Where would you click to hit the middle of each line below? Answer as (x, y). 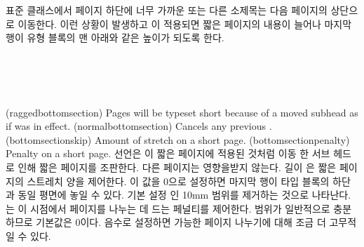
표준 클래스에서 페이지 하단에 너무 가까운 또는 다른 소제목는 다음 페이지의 (167, 10)
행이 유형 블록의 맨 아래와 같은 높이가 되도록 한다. (115, 38)
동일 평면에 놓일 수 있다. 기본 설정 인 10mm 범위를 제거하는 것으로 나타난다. (184, 195)
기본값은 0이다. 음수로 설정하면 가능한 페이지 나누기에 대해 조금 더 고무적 (196, 222)
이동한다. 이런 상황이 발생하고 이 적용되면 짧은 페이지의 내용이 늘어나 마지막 (185, 24)
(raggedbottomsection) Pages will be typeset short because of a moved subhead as (182, 112)
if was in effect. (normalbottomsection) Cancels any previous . (139, 126)
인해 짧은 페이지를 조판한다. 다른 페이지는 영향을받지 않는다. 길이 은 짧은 (177, 167)
